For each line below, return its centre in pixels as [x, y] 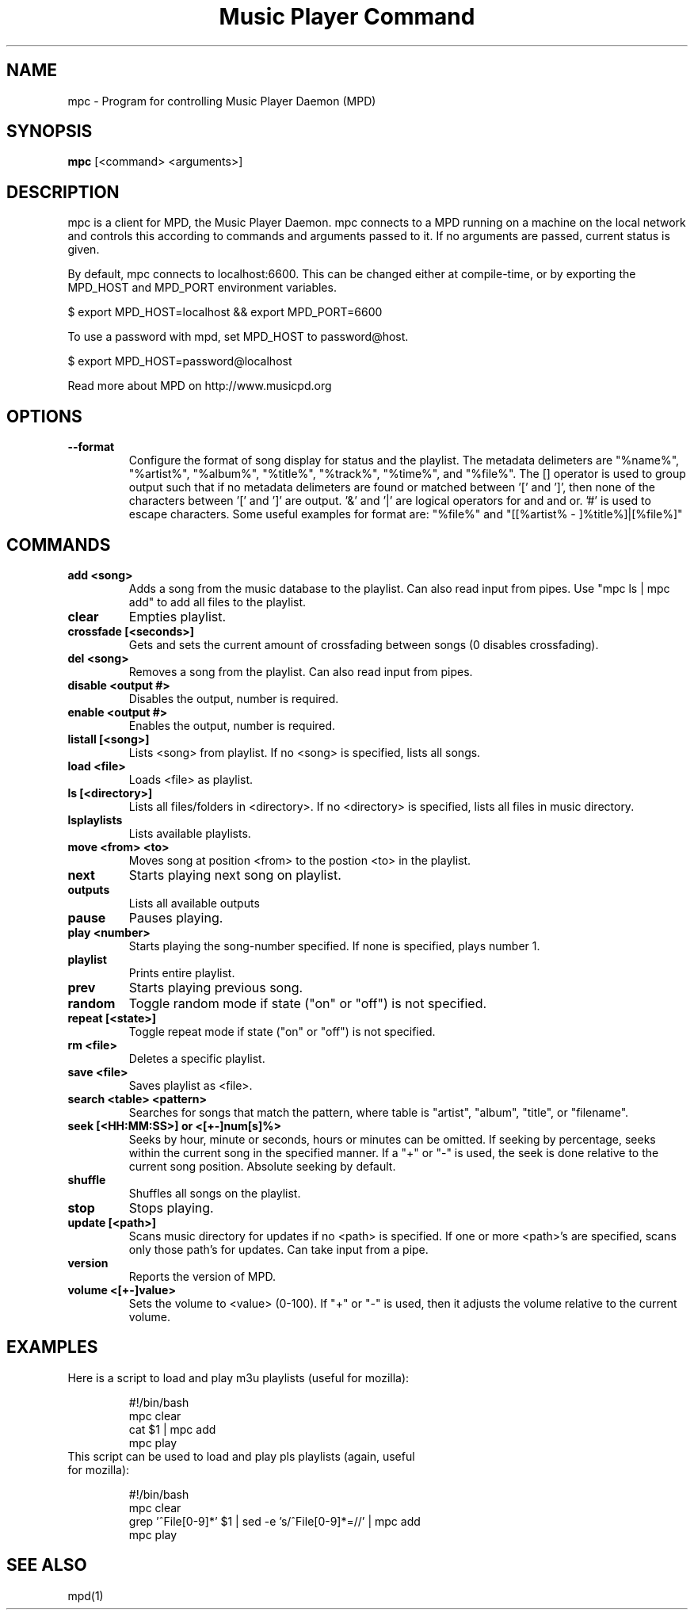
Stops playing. [171, 1207]
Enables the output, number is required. [232, 725]
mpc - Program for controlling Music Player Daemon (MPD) [222, 101]
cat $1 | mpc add [172, 1429]
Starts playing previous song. [216, 987]
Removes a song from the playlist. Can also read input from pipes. [301, 671]
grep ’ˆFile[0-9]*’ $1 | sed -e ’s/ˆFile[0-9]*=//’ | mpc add [275, 1521]
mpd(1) [86, 1595]
